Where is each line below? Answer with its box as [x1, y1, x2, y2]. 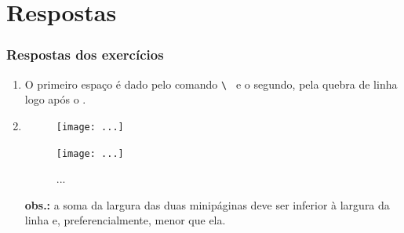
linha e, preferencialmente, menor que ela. [24, 212, 226, 228]
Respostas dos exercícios [6, 45, 164, 64]
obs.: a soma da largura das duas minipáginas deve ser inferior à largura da [24, 196, 390, 213]
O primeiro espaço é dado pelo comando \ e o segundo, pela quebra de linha [24, 75, 398, 92]
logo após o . [24, 91, 86, 107]
